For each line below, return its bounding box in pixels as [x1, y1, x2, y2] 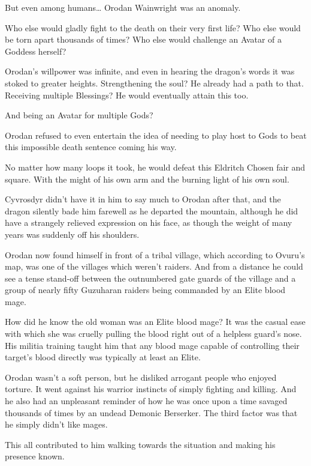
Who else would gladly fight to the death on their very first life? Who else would [5, 21, 301, 34]
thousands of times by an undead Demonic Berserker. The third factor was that [5, 406, 298, 419]
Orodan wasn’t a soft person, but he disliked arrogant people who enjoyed [5, 371, 277, 383]
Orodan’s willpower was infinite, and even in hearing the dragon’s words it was [5, 65, 295, 77]
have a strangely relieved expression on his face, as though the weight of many [5, 216, 292, 229]
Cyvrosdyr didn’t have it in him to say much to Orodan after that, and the [5, 193, 281, 205]
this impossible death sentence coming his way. [5, 141, 177, 153]
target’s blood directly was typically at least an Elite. [5, 351, 201, 363]
